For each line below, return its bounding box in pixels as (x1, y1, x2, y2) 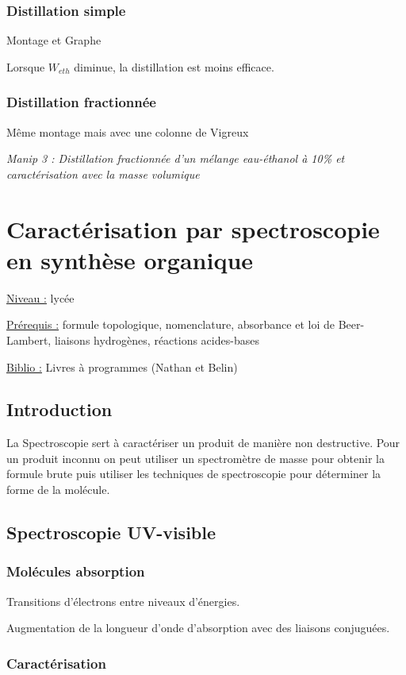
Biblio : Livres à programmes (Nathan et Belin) (6, 358, 238, 375)
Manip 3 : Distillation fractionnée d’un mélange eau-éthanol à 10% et (6, 150, 345, 167)
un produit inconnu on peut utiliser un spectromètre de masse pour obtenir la (6, 449, 385, 466)
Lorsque (6, 58, 45, 75)
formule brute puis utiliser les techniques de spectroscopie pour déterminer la (6, 465, 381, 482)
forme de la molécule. (6, 481, 110, 498)
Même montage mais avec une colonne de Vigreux (6, 123, 249, 140)
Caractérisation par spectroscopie (6, 212, 380, 245)
